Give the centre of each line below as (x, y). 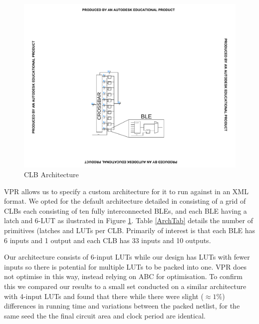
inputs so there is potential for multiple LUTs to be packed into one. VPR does (126, 266)
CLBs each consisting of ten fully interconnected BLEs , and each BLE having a (126, 210)
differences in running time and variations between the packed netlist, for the (122, 306)
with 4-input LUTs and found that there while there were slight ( (104, 296)
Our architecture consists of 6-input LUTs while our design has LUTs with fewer (127, 257)
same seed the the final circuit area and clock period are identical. (105, 315)
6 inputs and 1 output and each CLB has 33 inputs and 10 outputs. (108, 240)
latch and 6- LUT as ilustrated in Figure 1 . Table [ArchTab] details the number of (129, 220)
